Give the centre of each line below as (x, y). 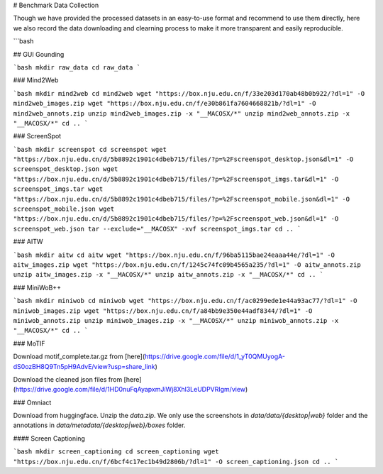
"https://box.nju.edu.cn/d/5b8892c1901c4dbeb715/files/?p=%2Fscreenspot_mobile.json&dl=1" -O (182, 199)
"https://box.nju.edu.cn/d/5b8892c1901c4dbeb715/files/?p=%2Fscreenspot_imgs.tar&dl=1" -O (176, 179)
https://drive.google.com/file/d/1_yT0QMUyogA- (215, 357)
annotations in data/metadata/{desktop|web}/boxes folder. (99, 425)
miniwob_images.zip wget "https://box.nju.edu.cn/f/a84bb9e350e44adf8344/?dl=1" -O (163, 311)
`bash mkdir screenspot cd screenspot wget (90, 149)
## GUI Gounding (39, 54)
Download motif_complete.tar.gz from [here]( (79, 357)
